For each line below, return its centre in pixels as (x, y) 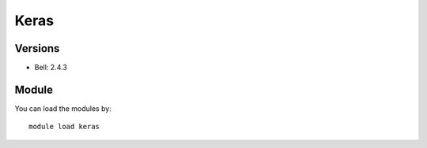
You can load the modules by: (63, 108)
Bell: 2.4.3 (51, 68)
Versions (37, 48)
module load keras (64, 127)
